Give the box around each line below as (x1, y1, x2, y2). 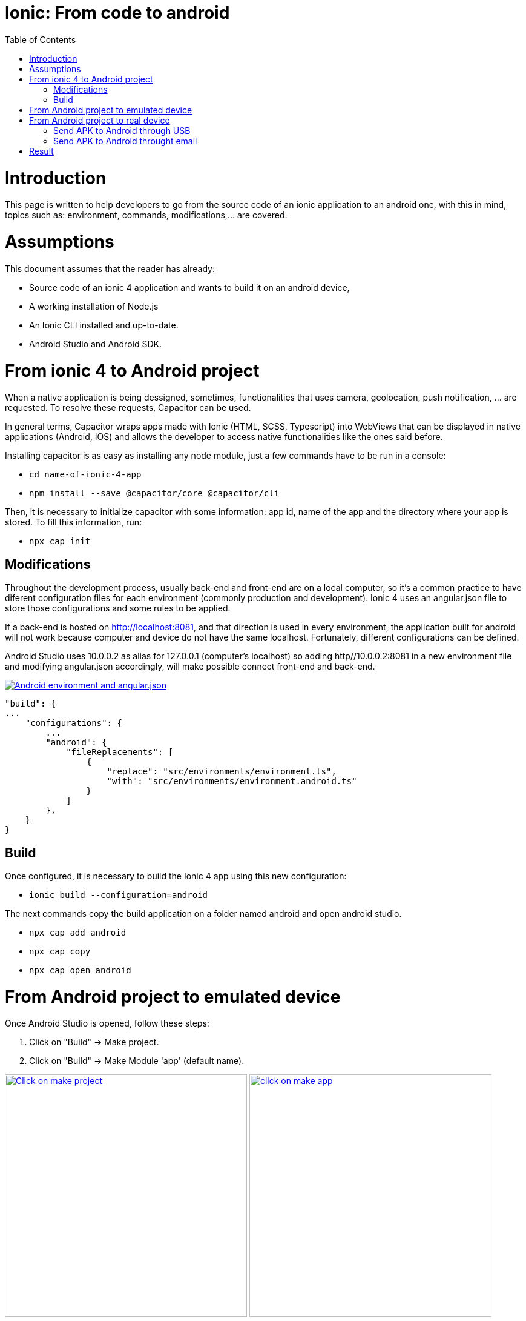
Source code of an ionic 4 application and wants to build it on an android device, (29, 282, 350, 293)
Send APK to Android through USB (53, 125, 191, 136)
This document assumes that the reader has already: (5, 263, 215, 274)
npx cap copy (29, 946, 91, 956)
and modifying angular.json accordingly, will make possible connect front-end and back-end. (5, 661, 375, 672)
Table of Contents (5, 34, 76, 45)
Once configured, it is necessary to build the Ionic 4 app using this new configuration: (5, 870, 347, 881)
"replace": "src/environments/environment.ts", (107, 767, 337, 777)
